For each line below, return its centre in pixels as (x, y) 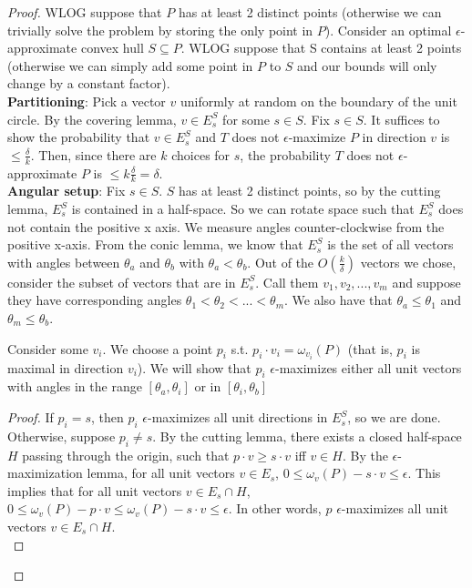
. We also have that (339, 300)
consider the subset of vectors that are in (122, 282)
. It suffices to (401, 119)
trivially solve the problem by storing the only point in (160, 30)
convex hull (112, 48)
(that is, (370, 348)
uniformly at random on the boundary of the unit (318, 101)
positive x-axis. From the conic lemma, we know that (155, 244)
